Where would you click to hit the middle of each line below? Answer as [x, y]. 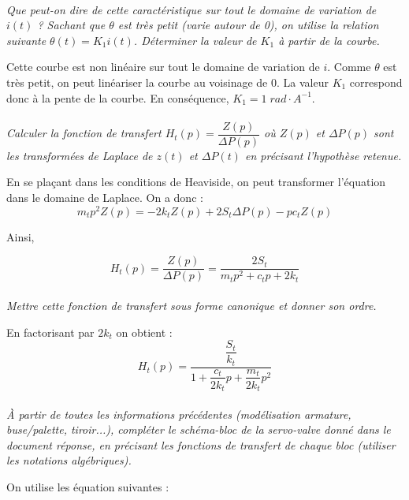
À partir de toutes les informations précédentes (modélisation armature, [179, 414]
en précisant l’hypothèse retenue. [323, 155]
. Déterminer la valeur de [195, 40]
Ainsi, [20, 236]
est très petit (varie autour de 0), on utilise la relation [248, 25]
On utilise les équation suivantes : [88, 486]
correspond [376, 82]
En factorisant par [50, 332]
